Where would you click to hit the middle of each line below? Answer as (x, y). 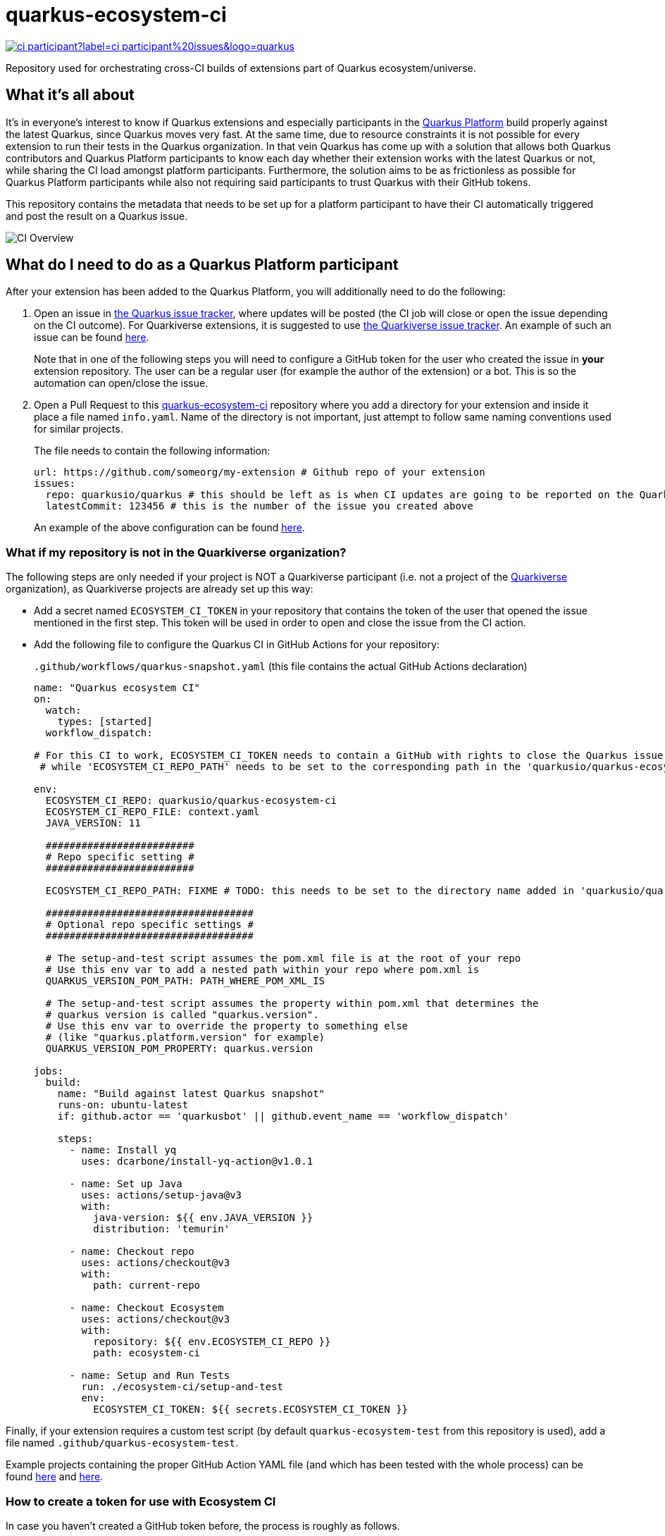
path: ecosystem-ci (147, 1353)
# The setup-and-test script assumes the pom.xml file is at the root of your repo (283, 959)
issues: (55, 484)
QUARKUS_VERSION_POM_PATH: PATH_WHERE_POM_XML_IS (185, 981)
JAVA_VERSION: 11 (93, 823)
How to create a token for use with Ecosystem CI (141, 1501)
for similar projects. (79, 429)
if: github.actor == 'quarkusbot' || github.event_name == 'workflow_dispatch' (283, 1116)
